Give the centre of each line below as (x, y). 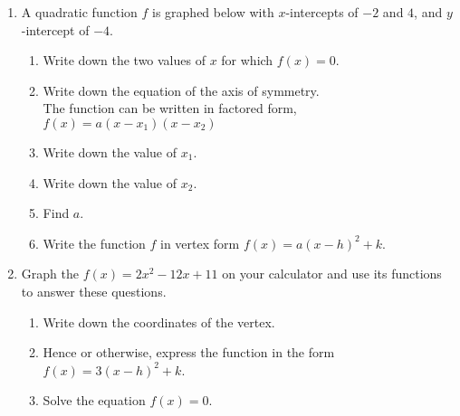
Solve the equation (94, 400)
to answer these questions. (94, 291)
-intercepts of (322, 12)
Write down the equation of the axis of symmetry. (181, 90)
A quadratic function (79, 12)
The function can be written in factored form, (170, 108)
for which (247, 60)
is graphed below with (213, 12)
